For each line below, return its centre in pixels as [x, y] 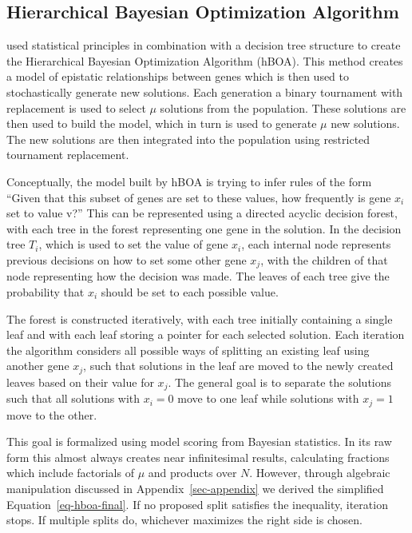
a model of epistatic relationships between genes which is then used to [178, 76]
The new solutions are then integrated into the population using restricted [188, 139]
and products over [192, 473]
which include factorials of [70, 473]
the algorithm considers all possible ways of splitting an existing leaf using [188, 350]
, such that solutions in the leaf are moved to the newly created [238, 366]
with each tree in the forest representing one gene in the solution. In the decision [204, 228]
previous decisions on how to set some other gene [127, 259]
